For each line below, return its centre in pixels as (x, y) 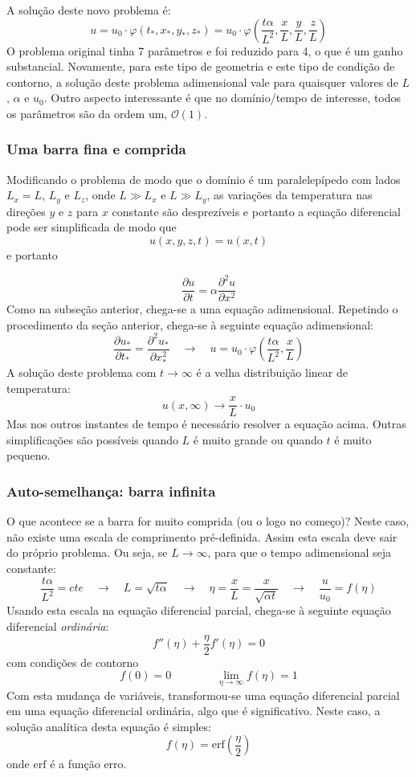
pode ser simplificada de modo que (92, 227)
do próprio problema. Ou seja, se (87, 552)
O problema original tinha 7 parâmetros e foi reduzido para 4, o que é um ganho (205, 50)
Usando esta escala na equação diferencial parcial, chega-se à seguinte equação (199, 610)
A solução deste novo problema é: (89, 10)
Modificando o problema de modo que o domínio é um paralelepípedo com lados (204, 179)
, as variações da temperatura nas (290, 195)
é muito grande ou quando (258, 439)
